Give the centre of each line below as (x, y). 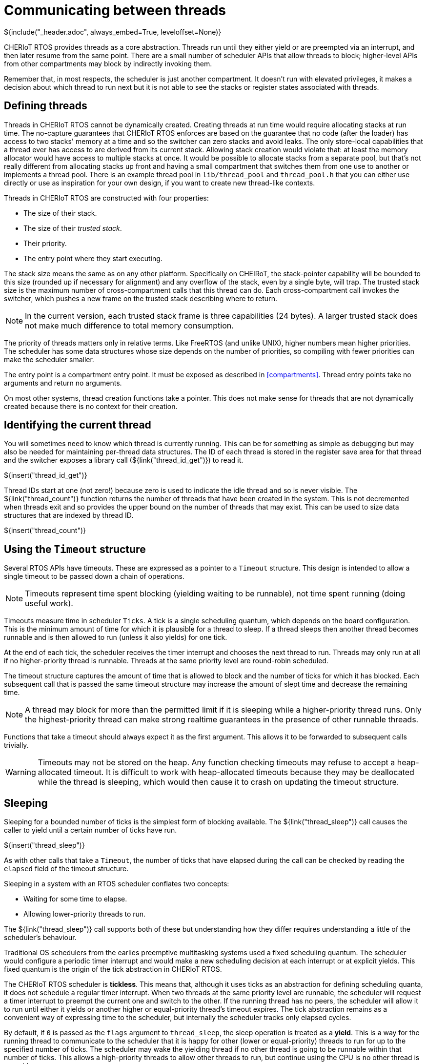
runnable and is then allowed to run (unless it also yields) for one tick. (116, 637)
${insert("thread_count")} (45, 531)
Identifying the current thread (78, 425)
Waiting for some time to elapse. (75, 899)
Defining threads (46, 106)
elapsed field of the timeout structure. (66, 869)
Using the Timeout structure (75, 549)
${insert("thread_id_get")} (46, 475)
